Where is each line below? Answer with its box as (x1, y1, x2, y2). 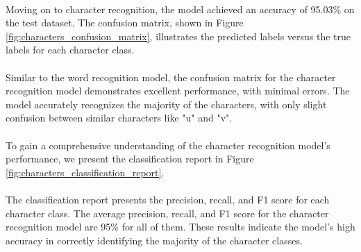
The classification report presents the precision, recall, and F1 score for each (6, 192, 330, 206)
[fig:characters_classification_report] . (6, 165, 165, 179)
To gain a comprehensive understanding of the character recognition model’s (6, 137, 330, 152)
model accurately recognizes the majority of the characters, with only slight (6, 96, 327, 111)
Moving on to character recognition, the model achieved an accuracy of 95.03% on (6, 1, 355, 16)
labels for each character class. (6, 42, 135, 57)
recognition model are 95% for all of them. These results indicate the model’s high (6, 219, 355, 234)
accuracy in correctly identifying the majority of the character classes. (6, 233, 303, 247)
